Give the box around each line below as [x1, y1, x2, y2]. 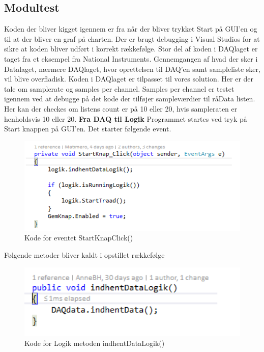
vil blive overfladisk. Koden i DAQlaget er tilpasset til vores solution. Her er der [4, 73, 254, 84]
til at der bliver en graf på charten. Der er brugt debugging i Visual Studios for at [4, 33, 260, 44]
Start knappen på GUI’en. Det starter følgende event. [4, 123, 171, 134]
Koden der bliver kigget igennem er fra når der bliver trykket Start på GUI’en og [4, 23, 257, 34]
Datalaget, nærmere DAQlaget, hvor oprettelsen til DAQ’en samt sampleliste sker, [4, 63, 260, 74]
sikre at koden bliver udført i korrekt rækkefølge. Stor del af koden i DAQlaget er [4, 43, 258, 54]
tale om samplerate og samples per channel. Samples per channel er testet [4, 83, 234, 94]
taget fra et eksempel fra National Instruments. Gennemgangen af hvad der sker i [4, 53, 258, 64]
